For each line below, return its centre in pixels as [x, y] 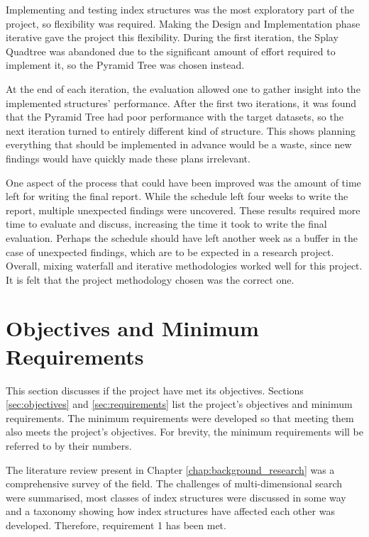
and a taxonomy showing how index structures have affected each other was [170, 511]
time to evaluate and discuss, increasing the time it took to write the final [166, 224]
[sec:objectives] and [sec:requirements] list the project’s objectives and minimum [179, 404]
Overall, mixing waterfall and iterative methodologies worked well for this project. [184, 266]
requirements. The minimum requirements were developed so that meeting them [180, 417]
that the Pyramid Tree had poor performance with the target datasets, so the [175, 117]
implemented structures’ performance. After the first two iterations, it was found [181, 103]
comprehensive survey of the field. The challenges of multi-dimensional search [174, 483]
